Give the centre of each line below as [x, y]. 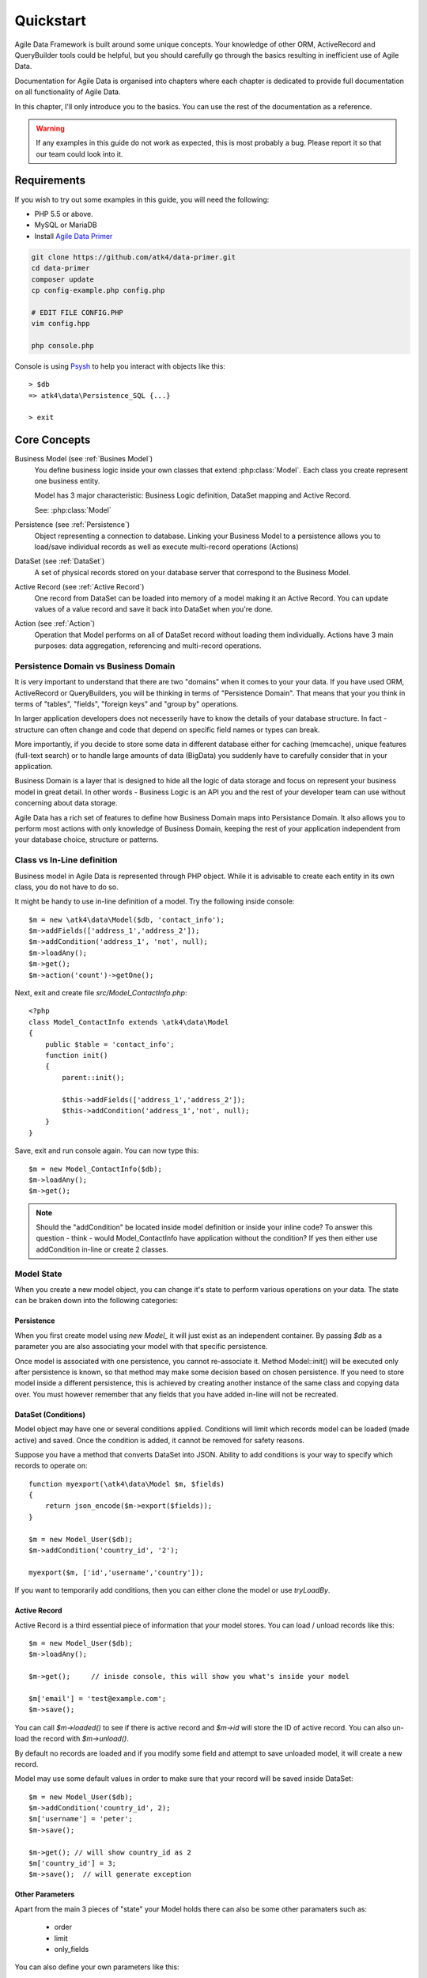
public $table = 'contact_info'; [110, 1044]
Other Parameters [45, 1894]
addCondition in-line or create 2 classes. [102, 1249]
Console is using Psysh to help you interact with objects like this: [120, 366]
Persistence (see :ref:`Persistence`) [72, 525]
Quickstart [51, 21]
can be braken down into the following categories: [96, 1301]
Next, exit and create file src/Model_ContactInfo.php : [101, 993]
